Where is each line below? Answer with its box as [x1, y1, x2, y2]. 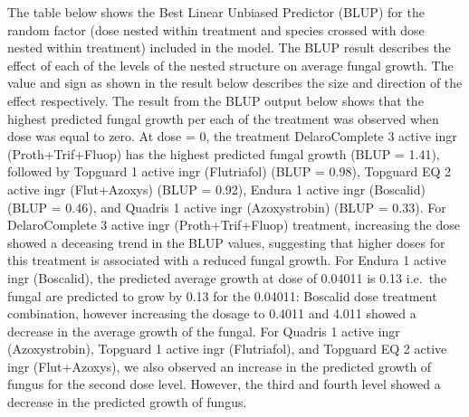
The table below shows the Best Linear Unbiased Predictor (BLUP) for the [7, 3, 425, 21]
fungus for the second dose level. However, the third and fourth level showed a [7, 374, 441, 393]
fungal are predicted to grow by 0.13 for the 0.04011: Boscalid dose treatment [7, 286, 437, 305]
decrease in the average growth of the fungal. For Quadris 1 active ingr [7, 321, 400, 340]
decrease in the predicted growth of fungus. [7, 393, 247, 412]
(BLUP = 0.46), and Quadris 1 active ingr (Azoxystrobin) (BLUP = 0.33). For [7, 197, 446, 216]
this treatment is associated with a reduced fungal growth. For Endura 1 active [7, 251, 446, 270]
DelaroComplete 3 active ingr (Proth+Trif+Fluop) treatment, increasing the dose [7, 215, 460, 234]
